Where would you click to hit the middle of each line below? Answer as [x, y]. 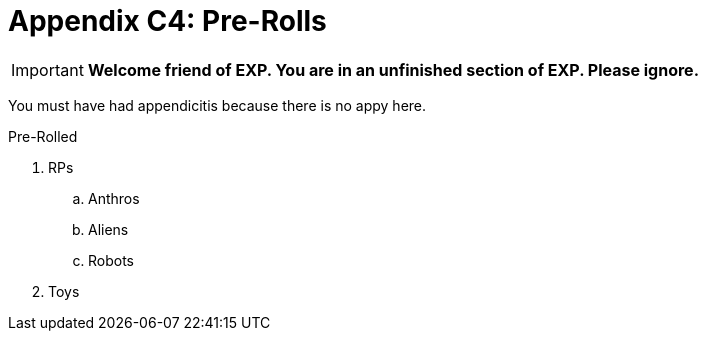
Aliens [108, 229]
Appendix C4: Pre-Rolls [167, 21]
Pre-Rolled [43, 136]
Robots [111, 260]
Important [47, 69]
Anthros [114, 198]
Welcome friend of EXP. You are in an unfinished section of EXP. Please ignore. [393, 69]
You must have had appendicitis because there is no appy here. [217, 105]
